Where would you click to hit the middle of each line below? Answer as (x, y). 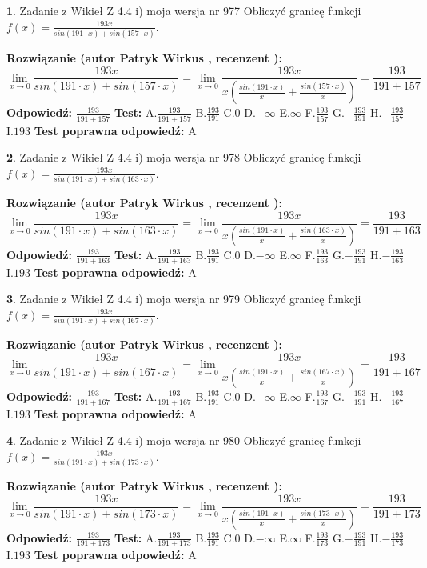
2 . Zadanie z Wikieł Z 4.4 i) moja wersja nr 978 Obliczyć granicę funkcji (184, 157)
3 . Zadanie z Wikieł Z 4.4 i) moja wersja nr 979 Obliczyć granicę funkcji (184, 299)
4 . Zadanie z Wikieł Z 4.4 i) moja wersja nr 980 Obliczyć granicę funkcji (184, 440)
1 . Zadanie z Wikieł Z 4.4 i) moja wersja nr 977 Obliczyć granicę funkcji (184, 10)
